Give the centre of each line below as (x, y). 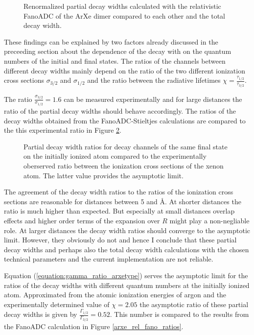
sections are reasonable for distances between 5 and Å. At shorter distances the (123, 201)
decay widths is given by (41, 314)
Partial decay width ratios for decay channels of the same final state (126, 146)
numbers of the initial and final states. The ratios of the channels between (115, 60)
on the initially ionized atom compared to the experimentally (115, 156)
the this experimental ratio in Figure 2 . (63, 130)
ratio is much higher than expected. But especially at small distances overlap (119, 211)
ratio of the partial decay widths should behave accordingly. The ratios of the (120, 111)
